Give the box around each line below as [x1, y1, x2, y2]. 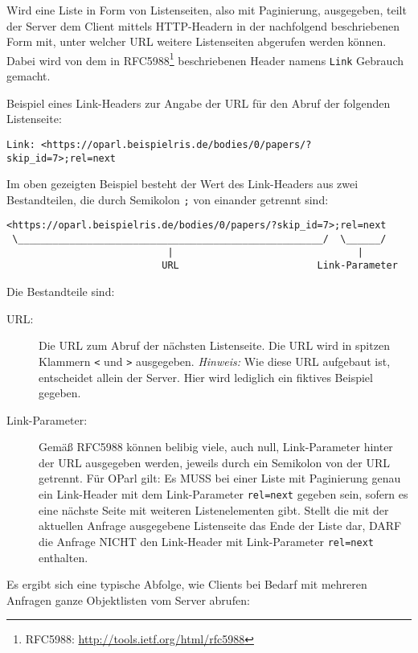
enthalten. [39, 548, 88, 565]
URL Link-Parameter [162, 260, 398, 272]
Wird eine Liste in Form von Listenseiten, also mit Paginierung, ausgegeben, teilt [6, 2, 407, 18]
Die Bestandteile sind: [6, 283, 115, 300]
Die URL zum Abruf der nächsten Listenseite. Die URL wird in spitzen [39, 337, 390, 354]
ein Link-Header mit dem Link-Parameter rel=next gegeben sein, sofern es [39, 486, 408, 503]
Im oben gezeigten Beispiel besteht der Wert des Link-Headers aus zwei [6, 175, 359, 192]
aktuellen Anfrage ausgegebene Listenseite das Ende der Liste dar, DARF [39, 517, 402, 534]
